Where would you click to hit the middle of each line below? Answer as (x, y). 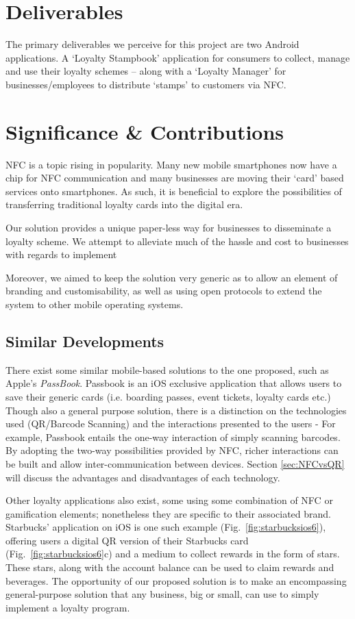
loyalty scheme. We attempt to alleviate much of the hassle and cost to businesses (177, 241)
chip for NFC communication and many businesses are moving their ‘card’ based (175, 178)
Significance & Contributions (145, 131)
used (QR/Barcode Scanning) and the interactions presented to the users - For (171, 424)
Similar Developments (85, 341)
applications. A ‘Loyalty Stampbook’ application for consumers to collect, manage (178, 57)
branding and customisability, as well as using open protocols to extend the (164, 291)
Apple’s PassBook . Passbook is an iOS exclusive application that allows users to (174, 383)
